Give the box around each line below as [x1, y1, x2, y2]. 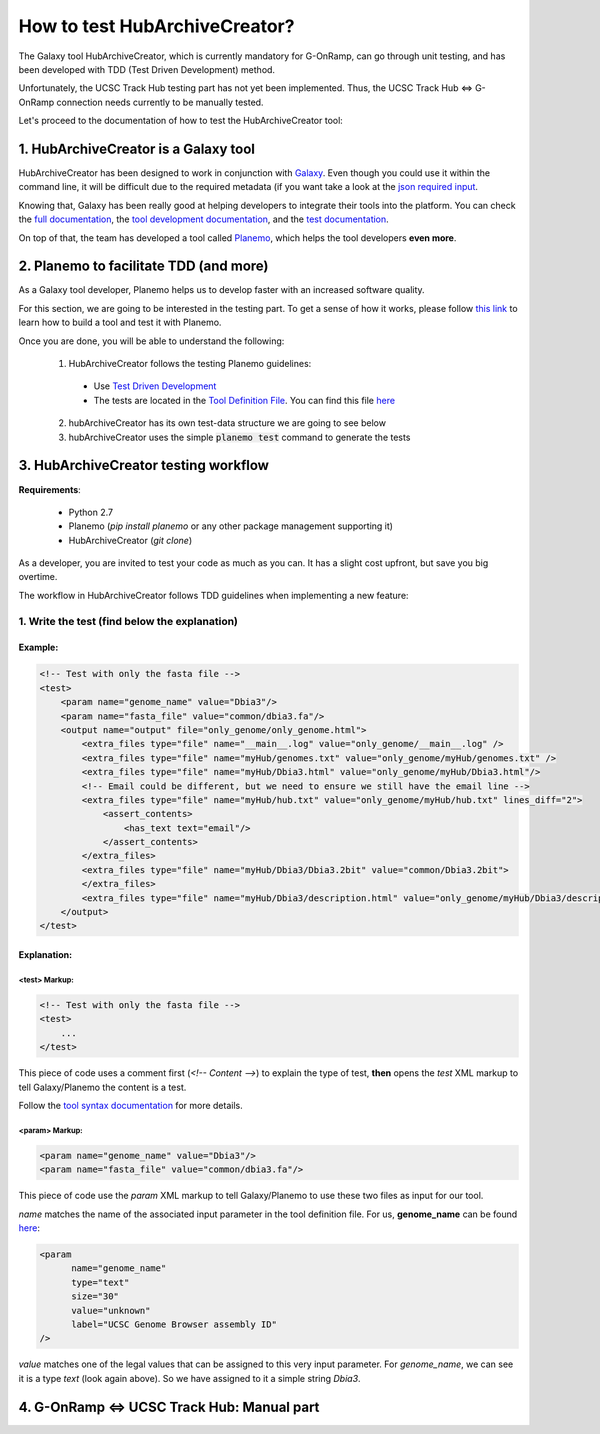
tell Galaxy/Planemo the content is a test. [18, 1081, 187, 1093]
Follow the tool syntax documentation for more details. [18, 1099, 244, 1111]
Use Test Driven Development [93, 380, 217, 392]
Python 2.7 [68, 506, 114, 518]
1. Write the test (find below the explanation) [18, 614, 239, 628]
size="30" [71, 1291, 120, 1302]
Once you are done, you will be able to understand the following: [18, 335, 285, 347]
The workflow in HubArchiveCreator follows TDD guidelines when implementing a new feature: [18, 589, 409, 601]
